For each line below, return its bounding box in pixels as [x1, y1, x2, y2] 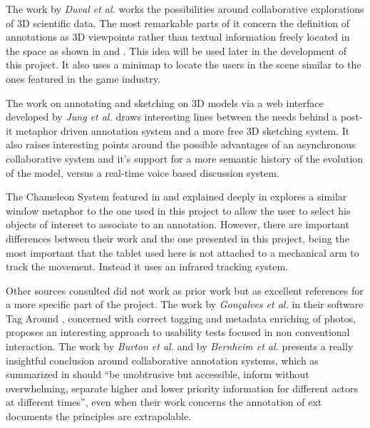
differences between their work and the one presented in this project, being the [6, 230, 349, 245]
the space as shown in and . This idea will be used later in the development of [6, 43, 346, 58]
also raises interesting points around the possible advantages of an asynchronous [6, 137, 356, 152]
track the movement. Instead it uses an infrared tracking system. [6, 259, 289, 274]
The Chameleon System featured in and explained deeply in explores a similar [6, 189, 347, 204]
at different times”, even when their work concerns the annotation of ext [6, 394, 322, 409]
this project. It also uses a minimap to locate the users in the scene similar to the [6, 57, 361, 72]
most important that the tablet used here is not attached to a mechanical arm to [6, 245, 359, 260]
